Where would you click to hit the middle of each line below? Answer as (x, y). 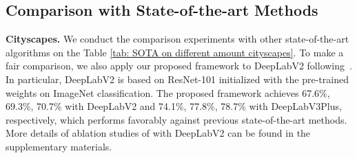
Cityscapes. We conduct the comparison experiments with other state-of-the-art (177, 39)
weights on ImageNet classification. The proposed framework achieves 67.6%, (168, 92)
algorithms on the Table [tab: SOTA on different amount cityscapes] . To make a (175, 52)
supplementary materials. (59, 146)
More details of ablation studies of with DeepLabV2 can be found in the (158, 133)
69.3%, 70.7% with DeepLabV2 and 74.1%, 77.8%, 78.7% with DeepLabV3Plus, (174, 106)
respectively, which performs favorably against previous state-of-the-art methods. (176, 119)
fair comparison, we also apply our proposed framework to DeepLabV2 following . (179, 66)
